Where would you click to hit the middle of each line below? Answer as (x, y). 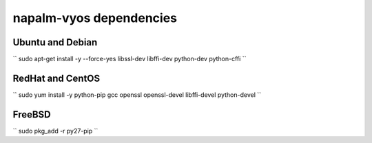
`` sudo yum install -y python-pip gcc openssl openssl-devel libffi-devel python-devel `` (137, 95)
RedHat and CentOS (56, 78)
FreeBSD (32, 114)
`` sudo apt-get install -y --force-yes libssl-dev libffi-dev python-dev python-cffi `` (130, 59)
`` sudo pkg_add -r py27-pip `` (55, 131)
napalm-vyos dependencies (95, 18)
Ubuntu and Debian (55, 42)
